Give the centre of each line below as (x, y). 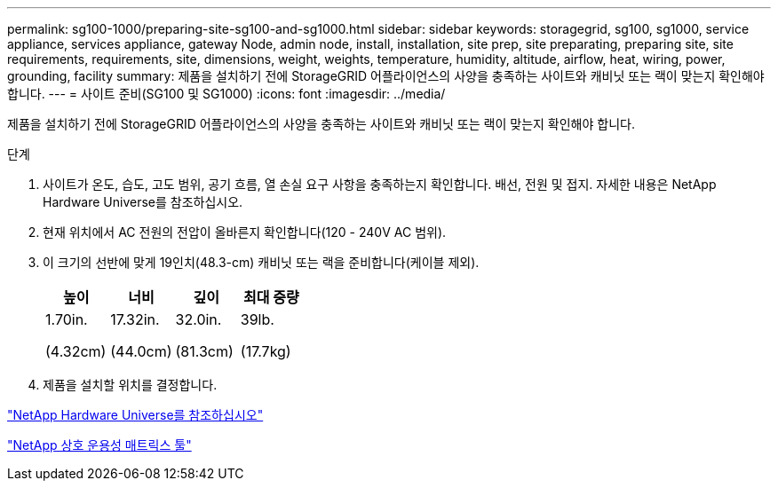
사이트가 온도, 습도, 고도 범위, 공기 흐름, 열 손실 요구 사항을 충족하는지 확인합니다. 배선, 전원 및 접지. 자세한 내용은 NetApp (380, 184)
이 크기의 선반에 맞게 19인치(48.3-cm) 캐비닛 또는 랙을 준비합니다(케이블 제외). (261, 262)
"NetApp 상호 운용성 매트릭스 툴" (99, 445)
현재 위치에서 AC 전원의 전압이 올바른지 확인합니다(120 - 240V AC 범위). (245, 232)
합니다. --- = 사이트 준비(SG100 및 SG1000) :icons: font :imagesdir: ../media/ (226, 94)
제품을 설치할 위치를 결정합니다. (130, 385)
